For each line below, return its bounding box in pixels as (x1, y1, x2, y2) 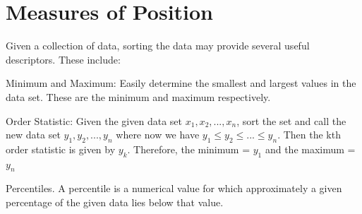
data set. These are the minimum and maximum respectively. (6, 89, 271, 104)
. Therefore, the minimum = (127, 141, 251, 156)
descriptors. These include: (6, 52, 121, 66)
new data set (6, 127, 61, 142)
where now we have (116, 127, 200, 142)
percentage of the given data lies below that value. (6, 195, 224, 210)
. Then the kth (277, 127, 341, 142)
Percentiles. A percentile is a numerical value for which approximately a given (6, 181, 342, 196)
